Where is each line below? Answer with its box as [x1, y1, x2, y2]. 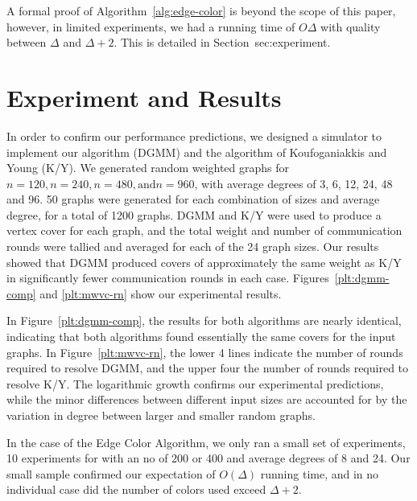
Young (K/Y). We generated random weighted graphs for [6, 159, 290, 176]
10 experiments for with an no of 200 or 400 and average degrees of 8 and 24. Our [6, 450, 411, 466]
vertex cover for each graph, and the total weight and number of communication [6, 222, 403, 239]
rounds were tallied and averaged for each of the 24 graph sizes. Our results [6, 238, 379, 255]
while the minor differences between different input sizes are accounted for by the [6, 391, 407, 408]
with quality [320, 18, 381, 35]
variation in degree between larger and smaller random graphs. [6, 407, 316, 423]
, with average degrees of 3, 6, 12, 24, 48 [194, 175, 393, 191]
